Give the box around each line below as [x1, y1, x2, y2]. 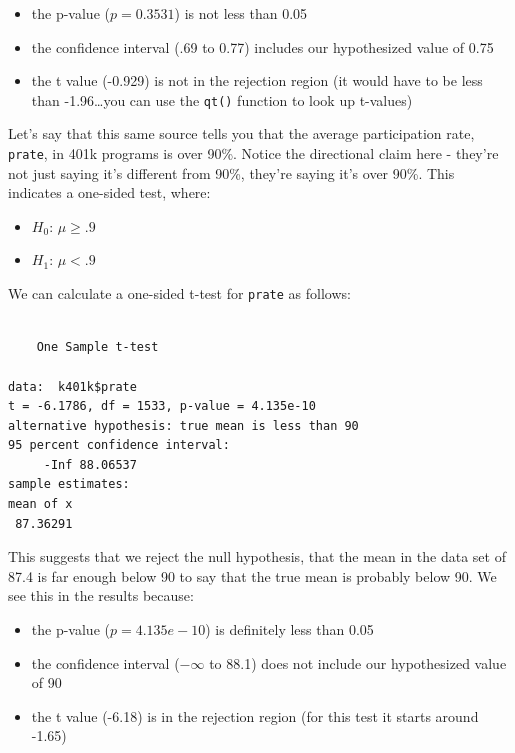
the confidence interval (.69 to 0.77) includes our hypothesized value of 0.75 [31, 36, 494, 57]
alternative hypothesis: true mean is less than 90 [8, 418, 359, 433]
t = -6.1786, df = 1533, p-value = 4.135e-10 [8, 399, 316, 414]
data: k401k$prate [8, 379, 137, 394]
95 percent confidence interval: [8, 438, 230, 453]
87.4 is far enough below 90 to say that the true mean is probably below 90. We [8, 565, 497, 586]
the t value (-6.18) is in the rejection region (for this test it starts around [31, 705, 479, 726]
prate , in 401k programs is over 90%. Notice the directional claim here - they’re [8, 143, 499, 164]
